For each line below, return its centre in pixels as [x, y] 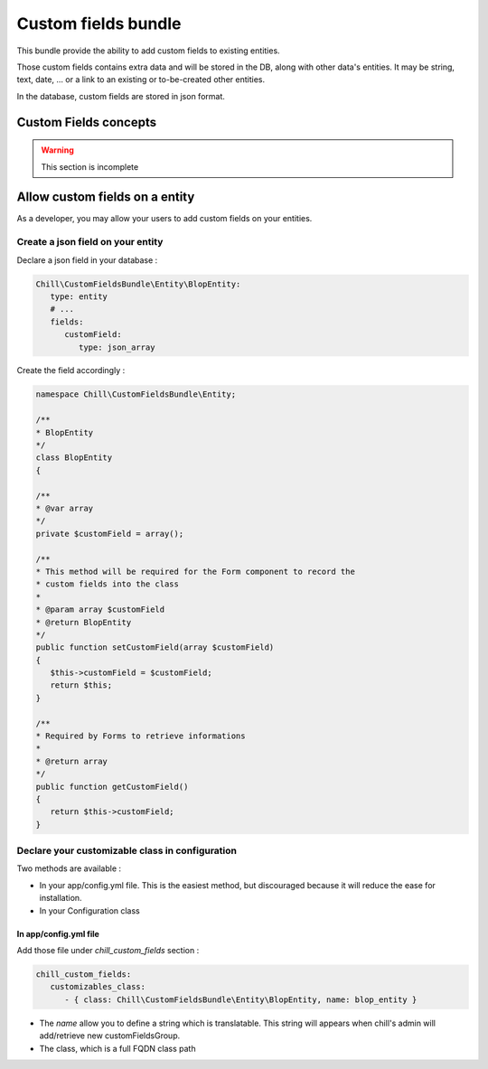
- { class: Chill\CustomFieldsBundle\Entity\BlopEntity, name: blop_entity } [241, 999]
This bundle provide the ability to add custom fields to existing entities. [148, 51]
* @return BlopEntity [84, 622]
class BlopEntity [74, 458]
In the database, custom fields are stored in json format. [121, 96]
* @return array [72, 761]
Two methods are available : [69, 868]
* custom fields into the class [108, 584]
